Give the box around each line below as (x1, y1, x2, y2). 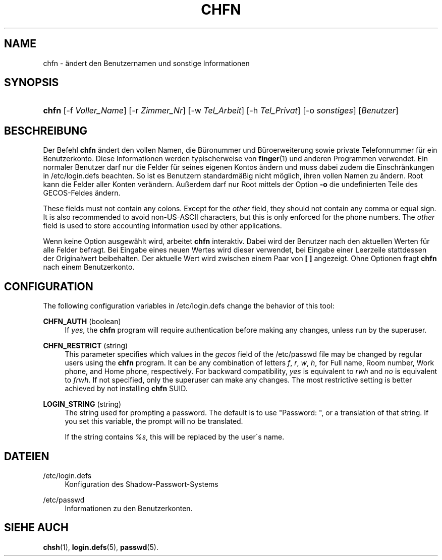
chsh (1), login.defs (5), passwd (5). (43, 542, 158, 551)
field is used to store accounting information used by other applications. (43, 221, 282, 230)
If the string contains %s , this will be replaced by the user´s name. (65, 432, 285, 442)
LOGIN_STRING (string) (43, 400, 122, 409)
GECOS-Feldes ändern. (43, 189, 121, 198)
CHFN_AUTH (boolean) (43, 317, 121, 326)
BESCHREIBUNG (4, 124, 88, 137)
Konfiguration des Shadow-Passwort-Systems (65, 479, 218, 488)
